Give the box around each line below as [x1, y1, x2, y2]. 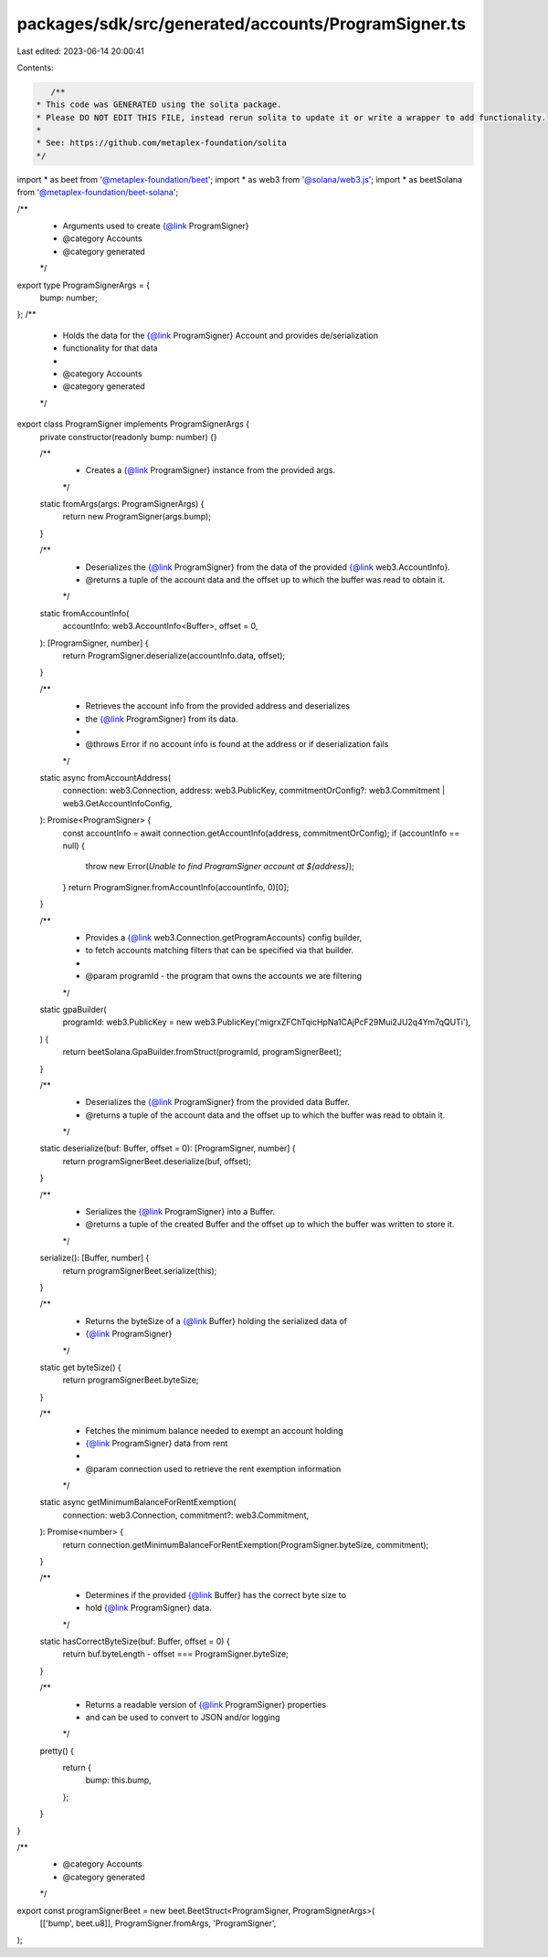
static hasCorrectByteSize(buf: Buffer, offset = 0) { [39, 1636, 230, 1647]
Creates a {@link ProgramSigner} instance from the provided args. [85, 465, 336, 476]
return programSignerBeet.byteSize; [62, 1374, 199, 1385]
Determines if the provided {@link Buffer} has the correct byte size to [85, 1589, 347, 1600]
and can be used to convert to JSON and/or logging [85, 1711, 280, 1722]
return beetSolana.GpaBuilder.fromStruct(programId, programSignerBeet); [62, 1047, 342, 1057]
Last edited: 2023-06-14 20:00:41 [16, 46, 145, 57]
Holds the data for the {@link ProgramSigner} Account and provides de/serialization [62, 330, 379, 341]
